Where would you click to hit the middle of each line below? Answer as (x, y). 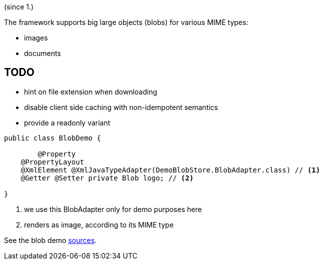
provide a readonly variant (67, 122)
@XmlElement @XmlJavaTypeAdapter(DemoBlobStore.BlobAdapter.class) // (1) (170, 170)
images (36, 38)
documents (42, 53)
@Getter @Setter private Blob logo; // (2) (107, 178)
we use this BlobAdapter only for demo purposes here (113, 209)
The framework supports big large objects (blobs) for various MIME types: (126, 22)
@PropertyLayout (52, 162)
